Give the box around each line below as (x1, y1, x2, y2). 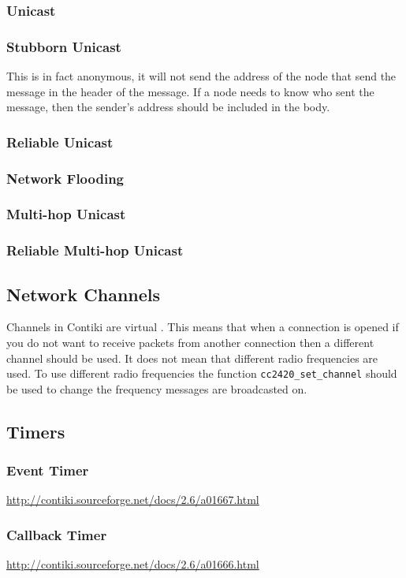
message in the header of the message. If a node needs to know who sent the (6, 83, 374, 99)
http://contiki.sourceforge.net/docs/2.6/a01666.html (6, 556, 259, 572)
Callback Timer (6, 524, 107, 544)
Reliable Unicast (6, 132, 114, 151)
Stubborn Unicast (6, 36, 121, 56)
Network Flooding (6, 168, 125, 188)
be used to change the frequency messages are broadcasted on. (6, 380, 307, 397)
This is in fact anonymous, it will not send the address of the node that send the (6, 68, 397, 84)
